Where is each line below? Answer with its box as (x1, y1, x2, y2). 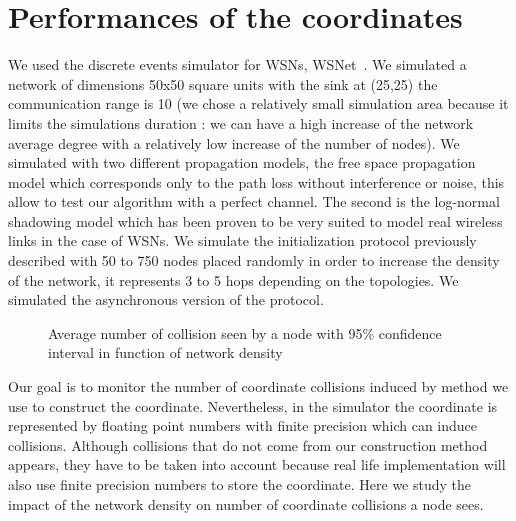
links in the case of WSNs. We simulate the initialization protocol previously (8, 230, 477, 251)
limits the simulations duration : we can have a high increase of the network (8, 112, 474, 133)
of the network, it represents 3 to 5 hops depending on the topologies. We (8, 269, 459, 290)
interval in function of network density (48, 342, 283, 363)
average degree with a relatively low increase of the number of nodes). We (8, 132, 460, 153)
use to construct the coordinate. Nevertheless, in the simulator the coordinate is (8, 395, 498, 416)
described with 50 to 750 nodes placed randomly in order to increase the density (8, 250, 500, 271)
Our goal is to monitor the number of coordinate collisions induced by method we (8, 376, 509, 397)
